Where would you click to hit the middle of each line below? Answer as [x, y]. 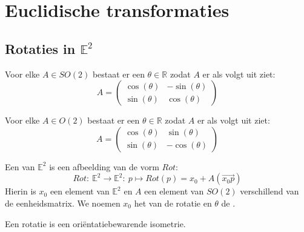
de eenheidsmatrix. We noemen [63, 203]
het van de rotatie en [173, 203]
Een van [20, 166]
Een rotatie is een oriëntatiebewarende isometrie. [95, 223]
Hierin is [21, 191]
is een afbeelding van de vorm [104, 166]
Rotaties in [40, 48]
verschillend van [269, 191]
